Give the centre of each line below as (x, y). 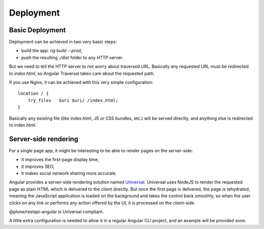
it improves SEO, (38, 167)
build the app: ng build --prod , (52, 51)
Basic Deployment (37, 30)
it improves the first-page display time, (60, 160)
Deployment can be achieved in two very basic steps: (63, 42)
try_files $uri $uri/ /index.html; (73, 100)
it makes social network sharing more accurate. (69, 173)
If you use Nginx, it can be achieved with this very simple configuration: (81, 83)
